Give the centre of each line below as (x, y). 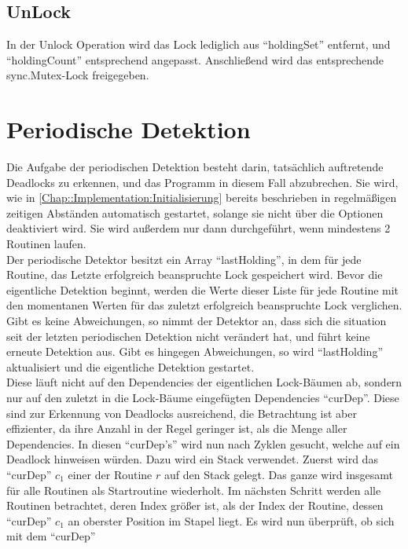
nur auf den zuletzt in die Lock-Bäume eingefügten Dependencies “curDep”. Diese (203, 398)
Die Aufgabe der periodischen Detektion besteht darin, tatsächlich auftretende (195, 167)
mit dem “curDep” (51, 536)
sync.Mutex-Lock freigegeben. (78, 75)
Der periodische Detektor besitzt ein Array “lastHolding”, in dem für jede (184, 259)
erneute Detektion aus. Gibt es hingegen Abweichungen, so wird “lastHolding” (195, 351)
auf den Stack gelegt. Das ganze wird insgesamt (278, 474)
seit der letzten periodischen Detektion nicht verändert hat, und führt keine (188, 336)
